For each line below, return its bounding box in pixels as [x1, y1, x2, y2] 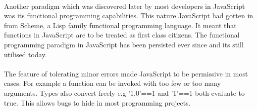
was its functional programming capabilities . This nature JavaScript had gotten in [4, 10, 254, 21]
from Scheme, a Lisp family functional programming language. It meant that [4, 20, 237, 30]
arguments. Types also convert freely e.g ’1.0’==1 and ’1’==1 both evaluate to [4, 87, 245, 98]
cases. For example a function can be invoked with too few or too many [4, 78, 221, 88]
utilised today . [4, 49, 47, 59]
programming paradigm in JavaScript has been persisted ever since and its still [4, 39, 244, 49]
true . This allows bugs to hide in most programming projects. [4, 97, 191, 108]
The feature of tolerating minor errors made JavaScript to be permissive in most [4, 68, 248, 78]
